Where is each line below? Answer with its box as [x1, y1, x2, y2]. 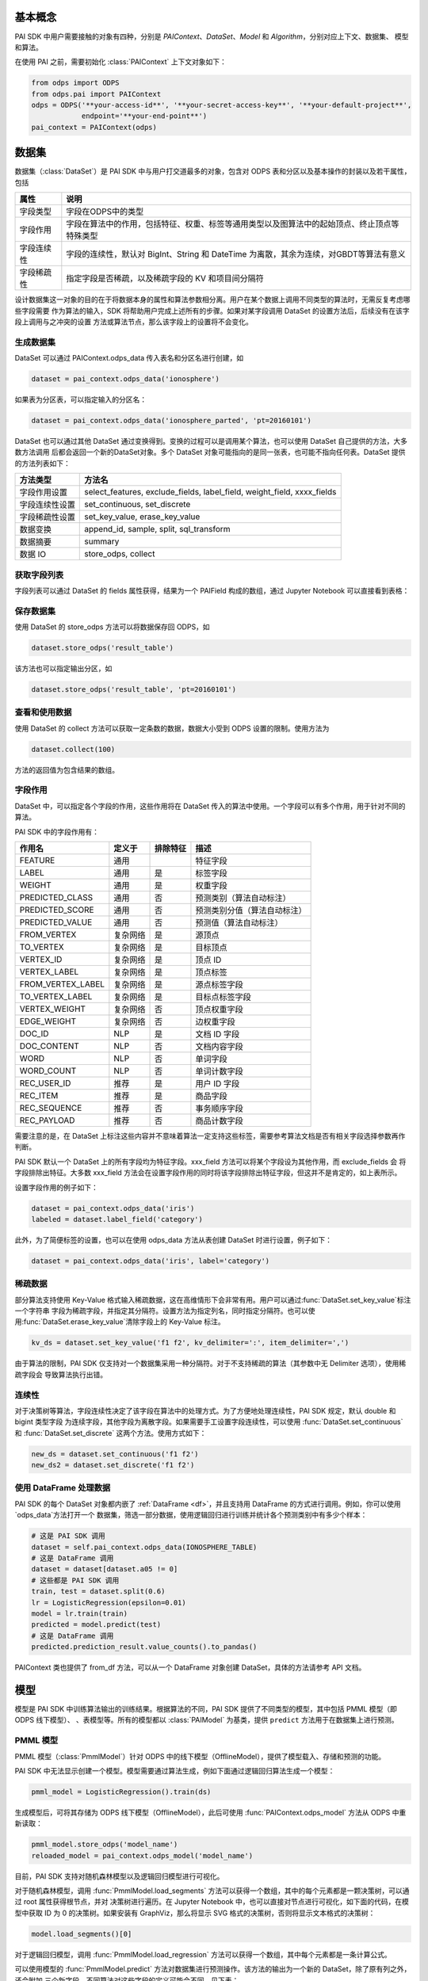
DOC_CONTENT [19, 1040, 79, 1052]
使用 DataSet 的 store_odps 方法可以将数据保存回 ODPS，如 [14, 622, 210, 632]
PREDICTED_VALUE [19, 917, 93, 928]
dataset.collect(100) [31, 745, 116, 754]
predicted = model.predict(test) [31, 1620, 162, 1629]
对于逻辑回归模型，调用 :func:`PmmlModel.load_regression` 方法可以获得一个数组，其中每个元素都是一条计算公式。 [14, 1949, 392, 1959]
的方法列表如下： [14, 458, 71, 468]
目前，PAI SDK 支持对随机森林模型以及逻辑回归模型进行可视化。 [14, 1871, 224, 1881]
